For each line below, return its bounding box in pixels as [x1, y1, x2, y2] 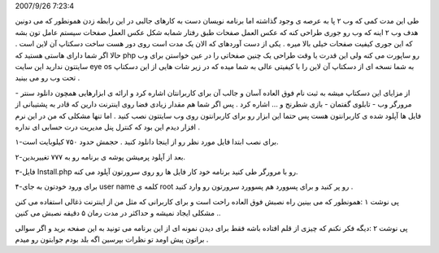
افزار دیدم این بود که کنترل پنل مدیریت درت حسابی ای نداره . [15, 122, 201, 132]
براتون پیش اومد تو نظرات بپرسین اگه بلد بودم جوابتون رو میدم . [15, 234, 209, 244]
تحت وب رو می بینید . [15, 73, 80, 83]
